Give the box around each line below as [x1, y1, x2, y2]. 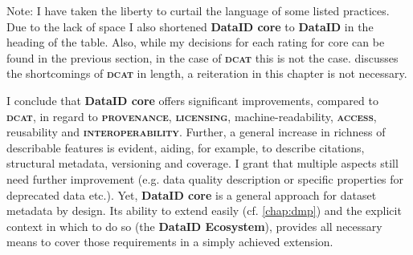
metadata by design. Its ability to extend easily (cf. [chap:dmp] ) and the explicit [6, 202, 402, 219]
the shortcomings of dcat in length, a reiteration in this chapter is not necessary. [6, 65, 407, 82]
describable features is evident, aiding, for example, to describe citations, [6, 139, 365, 156]
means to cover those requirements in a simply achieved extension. [6, 233, 333, 250]
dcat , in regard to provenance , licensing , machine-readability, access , [6, 107, 377, 124]
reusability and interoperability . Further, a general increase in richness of [6, 123, 386, 140]
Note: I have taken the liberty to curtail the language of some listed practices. [6, 2, 390, 18]
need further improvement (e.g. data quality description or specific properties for [6, 170, 404, 187]
